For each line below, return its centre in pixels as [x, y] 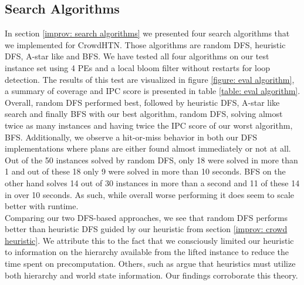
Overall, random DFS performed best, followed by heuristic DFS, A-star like [142, 102]
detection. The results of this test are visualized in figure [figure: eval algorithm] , [150, 79]
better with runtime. [42, 206]
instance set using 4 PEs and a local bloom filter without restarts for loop [138, 67]
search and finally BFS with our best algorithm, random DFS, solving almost [144, 114]
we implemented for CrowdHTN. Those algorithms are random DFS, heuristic [145, 44]
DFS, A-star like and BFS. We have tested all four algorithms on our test [137, 56]
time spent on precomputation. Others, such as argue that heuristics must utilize [150, 264]
